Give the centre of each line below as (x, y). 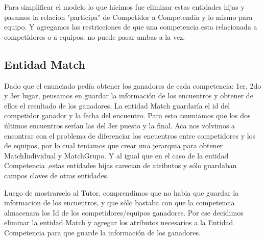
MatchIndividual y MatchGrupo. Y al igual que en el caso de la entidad (116, 155)
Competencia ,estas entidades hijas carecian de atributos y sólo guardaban (121, 165)
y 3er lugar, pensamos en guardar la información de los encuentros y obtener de (129, 96)
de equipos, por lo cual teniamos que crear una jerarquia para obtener (114, 145)
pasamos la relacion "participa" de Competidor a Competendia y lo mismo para (128, 17)
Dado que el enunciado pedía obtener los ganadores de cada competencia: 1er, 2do (133, 85)
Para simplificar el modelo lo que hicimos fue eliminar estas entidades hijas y (124, 7)
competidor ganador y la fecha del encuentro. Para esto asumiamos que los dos (127, 115)
